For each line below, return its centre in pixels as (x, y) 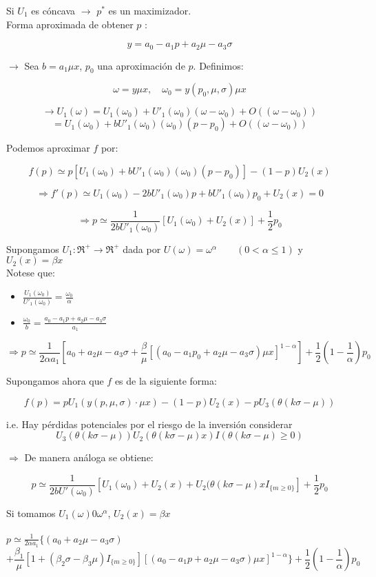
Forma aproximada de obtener (70, 24)
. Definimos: (218, 65)
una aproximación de (141, 65)
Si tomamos (31, 513)
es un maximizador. (150, 10)
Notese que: (31, 273)
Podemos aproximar (48, 148)
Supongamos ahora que (55, 381)
